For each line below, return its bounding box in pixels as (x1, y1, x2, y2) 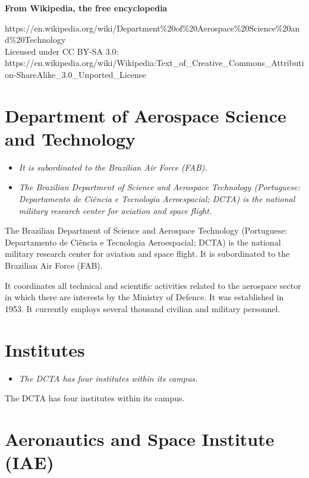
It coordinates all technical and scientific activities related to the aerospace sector (5, 279, 301, 291)
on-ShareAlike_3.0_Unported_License (5, 68, 146, 80)
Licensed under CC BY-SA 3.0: (5, 45, 119, 57)
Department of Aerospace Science (5, 103, 286, 127)
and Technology (5, 126, 136, 150)
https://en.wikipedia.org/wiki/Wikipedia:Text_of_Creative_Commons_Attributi (5, 56, 304, 69)
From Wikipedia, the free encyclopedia (5, 2, 168, 14)
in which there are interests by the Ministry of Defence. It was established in (5, 291, 284, 303)
